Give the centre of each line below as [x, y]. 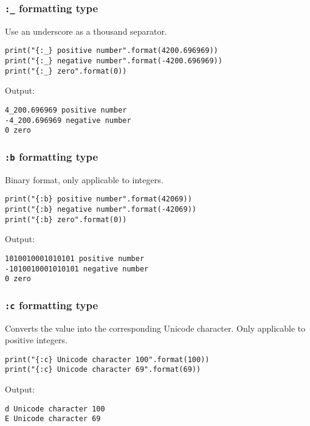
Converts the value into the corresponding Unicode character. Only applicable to [155, 328]
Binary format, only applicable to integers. [84, 179]
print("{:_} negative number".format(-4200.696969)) [114, 61]
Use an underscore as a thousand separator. [86, 31]
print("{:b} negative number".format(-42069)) [101, 209]
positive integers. [36, 340]
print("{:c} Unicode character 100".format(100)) [107, 359]
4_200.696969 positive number [66, 110]
